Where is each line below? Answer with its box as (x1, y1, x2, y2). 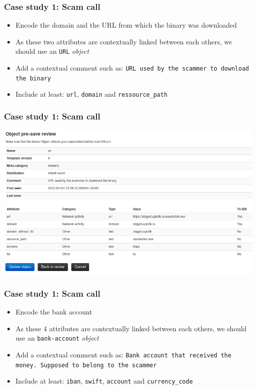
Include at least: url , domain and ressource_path (15, 89, 168, 99)
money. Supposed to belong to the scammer (15, 361, 157, 369)
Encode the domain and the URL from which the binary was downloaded (15, 20, 237, 30)
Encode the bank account (15, 307, 93, 317)
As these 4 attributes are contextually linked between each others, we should (15, 323, 247, 333)
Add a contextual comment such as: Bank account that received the (15, 349, 231, 359)
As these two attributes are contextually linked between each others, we (15, 36, 232, 46)
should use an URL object (15, 46, 89, 56)
